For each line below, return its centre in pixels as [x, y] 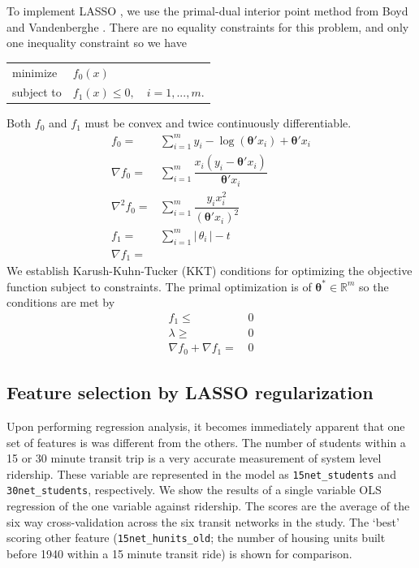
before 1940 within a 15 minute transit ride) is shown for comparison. [179, 553]
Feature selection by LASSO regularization [190, 392]
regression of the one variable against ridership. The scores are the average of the [208, 506]
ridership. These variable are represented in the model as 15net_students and [201, 473]
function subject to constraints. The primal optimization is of [159, 286]
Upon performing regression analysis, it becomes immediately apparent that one [206, 426]
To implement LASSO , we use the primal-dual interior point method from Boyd [207, 11]
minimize [35, 72]
